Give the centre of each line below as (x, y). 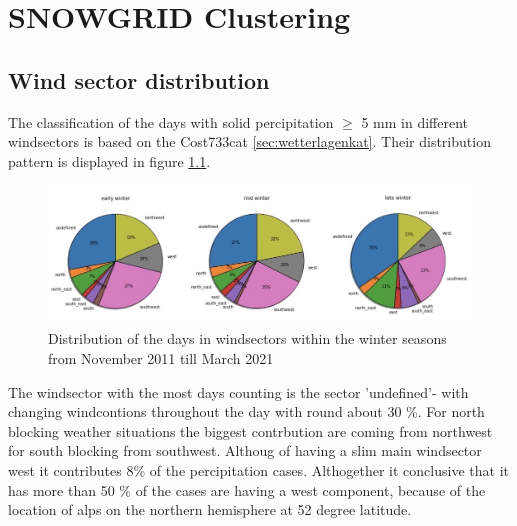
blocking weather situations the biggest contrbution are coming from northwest (250, 430)
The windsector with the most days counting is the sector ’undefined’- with (238, 391)
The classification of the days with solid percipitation (171, 121)
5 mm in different (415, 121)
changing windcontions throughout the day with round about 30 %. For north (246, 411)
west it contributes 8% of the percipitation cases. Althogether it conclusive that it (258, 470)
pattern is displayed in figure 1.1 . (109, 160)
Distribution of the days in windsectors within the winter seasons (247, 338)
